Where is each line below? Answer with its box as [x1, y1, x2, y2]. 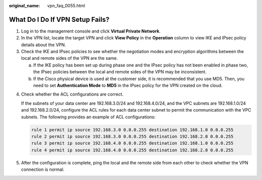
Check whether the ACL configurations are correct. [21, 91, 124, 97]
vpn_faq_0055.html [47, 3, 85, 8]
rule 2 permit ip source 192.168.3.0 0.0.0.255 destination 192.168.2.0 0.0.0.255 [31, 133, 234, 139]
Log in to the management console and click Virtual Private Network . [21, 28, 161, 34]
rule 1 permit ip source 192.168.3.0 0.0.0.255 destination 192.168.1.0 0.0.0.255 [31, 127, 234, 132]
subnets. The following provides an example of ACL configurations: [21, 114, 156, 120]
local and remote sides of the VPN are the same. [21, 55, 118, 61]
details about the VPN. [21, 42, 66, 48]
